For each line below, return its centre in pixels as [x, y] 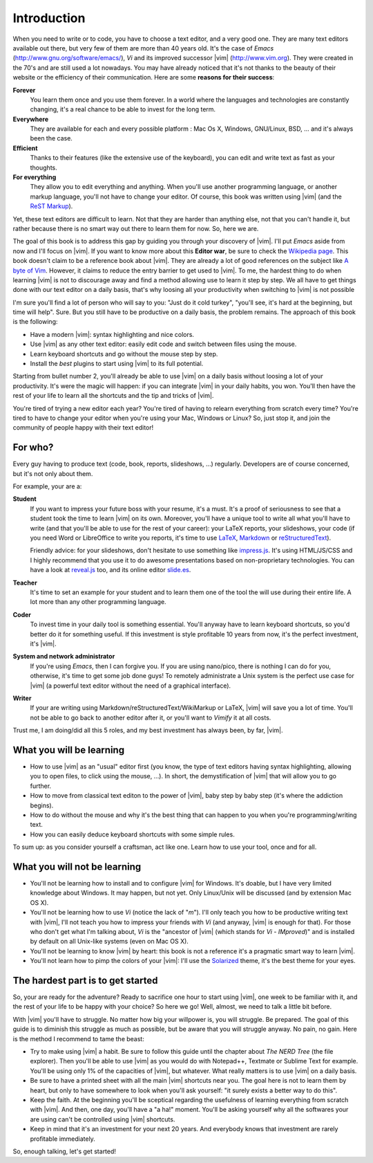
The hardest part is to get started [85, 980]
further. [41, 786]
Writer [22, 698]
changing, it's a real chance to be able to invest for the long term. [123, 109]
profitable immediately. [63, 1139]
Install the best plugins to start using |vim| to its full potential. [117, 364]
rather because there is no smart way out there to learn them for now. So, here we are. [136, 228]
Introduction [49, 18]
